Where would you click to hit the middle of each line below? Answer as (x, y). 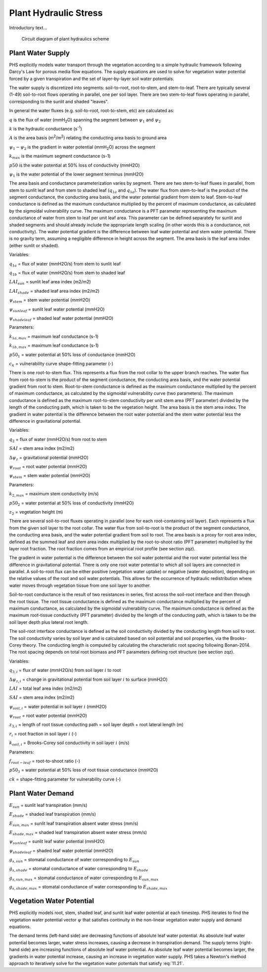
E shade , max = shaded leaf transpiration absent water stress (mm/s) (78, 833)
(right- (246, 942)
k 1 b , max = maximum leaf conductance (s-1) (54, 346)
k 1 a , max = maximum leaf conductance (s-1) (54, 337)
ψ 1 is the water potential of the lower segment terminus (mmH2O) (76, 175)
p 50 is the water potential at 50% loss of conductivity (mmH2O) (75, 165)
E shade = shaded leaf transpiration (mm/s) (53, 815)
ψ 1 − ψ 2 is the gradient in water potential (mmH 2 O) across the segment (82, 147)
